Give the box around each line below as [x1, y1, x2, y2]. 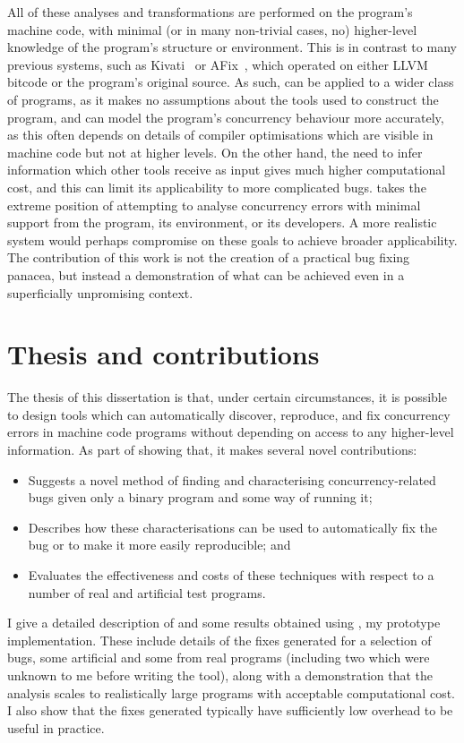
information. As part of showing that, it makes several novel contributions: [7, 440, 417, 458]
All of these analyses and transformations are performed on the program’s [7, 3, 413, 21]
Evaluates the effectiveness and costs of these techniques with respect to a [28, 565, 434, 584]
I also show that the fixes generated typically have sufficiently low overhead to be [7, 701, 453, 720]
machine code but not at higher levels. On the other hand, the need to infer [7, 142, 423, 161]
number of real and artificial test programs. [28, 583, 266, 602]
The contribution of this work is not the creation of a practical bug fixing [7, 248, 410, 267]
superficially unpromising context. [7, 283, 193, 302]
